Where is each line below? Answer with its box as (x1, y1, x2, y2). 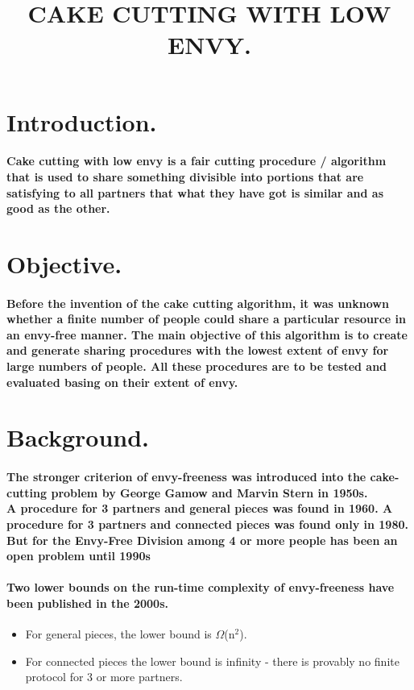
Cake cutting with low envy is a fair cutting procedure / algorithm (6, 152, 387, 169)
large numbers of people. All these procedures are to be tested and (6, 358, 387, 375)
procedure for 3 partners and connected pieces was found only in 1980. (6, 516, 408, 532)
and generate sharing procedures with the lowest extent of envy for (6, 342, 389, 359)
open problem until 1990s (6, 547, 151, 564)
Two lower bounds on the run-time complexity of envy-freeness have (6, 579, 395, 596)
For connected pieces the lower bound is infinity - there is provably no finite (25, 652, 400, 669)
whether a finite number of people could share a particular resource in (6, 310, 407, 327)
